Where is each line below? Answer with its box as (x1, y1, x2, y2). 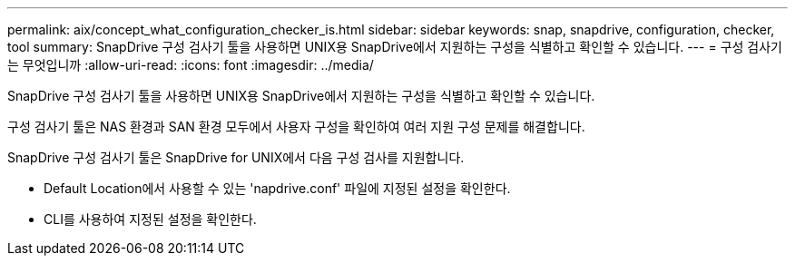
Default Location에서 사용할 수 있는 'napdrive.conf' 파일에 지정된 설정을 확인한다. (44, 180, 511, 196)
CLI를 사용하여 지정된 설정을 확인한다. (44, 211, 257, 227)
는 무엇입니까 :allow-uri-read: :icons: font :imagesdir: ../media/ (7, 57, 374, 73)
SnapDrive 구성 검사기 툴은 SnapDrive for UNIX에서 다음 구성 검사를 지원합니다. (7, 150, 465, 165)
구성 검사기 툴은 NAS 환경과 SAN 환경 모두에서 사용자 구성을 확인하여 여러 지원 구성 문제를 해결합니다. (7, 119, 585, 134)
